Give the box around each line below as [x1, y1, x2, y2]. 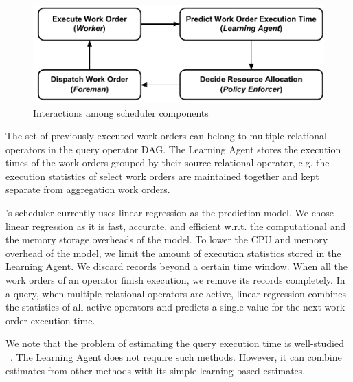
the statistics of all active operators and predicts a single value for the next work [5, 300, 345, 314]
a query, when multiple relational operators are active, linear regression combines [5, 286, 347, 300]
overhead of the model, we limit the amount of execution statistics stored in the [5, 245, 341, 260]
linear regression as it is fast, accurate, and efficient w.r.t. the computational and [5, 218, 346, 233]
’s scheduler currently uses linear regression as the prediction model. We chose [5, 205, 334, 220]
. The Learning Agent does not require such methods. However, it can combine [10, 350, 342, 364]
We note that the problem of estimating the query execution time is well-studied [5, 336, 345, 350]
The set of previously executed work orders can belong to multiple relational [5, 128, 327, 143]
